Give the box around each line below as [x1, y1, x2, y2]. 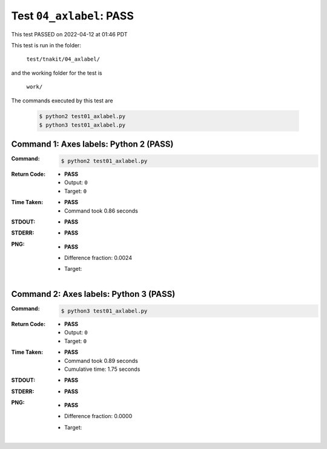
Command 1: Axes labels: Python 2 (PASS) [11, 139, 174, 150]
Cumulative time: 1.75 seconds [64, 365, 140, 373]
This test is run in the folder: [11, 41, 82, 48]
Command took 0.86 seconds [64, 207, 139, 215]
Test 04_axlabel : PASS [11, 9, 134, 22]
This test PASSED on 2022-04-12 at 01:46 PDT [11, 30, 128, 38]
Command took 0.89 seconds [64, 357, 139, 364]
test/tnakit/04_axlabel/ [26, 56, 100, 63]
